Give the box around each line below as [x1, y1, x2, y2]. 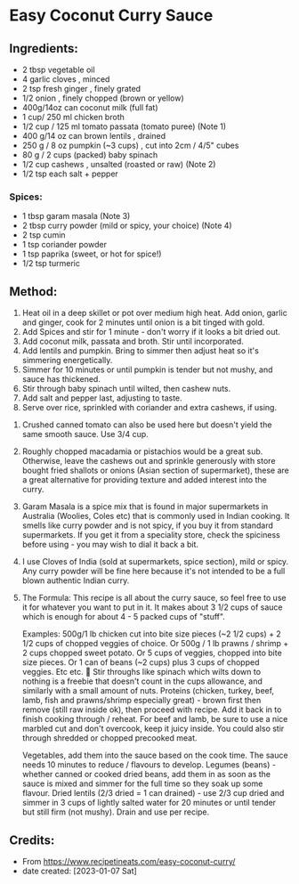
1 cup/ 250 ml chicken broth [21, 112, 125, 122]
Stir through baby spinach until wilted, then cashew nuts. [21, 384, 231, 394]
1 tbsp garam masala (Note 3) [21, 211, 131, 222]
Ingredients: [9, 41, 78, 56]
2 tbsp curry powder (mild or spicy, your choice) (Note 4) [21, 220, 233, 231]
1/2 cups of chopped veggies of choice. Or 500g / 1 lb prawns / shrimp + [21, 638, 289, 649]
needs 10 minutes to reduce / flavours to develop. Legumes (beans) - [21, 759, 276, 770]
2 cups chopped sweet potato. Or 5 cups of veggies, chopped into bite [21, 647, 282, 659]
